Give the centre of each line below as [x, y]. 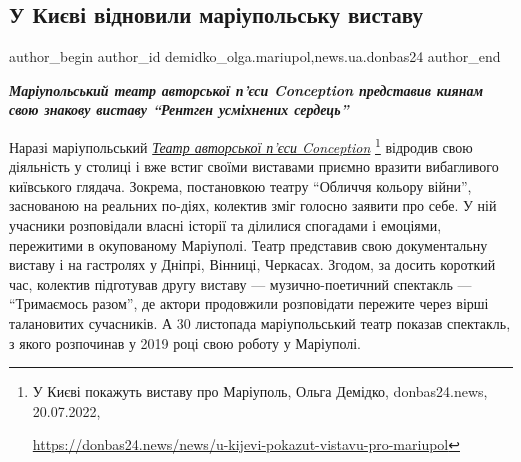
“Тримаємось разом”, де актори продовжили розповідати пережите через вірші [249, 303]
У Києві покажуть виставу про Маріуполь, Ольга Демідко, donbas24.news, [260, 391]
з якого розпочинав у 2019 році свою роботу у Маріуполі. [185, 342]
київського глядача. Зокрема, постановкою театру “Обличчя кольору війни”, [240, 185]
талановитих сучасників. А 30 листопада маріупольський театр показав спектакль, [260, 322]
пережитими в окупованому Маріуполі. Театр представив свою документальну [248, 244]
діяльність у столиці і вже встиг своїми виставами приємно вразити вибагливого [254, 166]
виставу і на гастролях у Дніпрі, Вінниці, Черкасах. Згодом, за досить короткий [252, 264]
